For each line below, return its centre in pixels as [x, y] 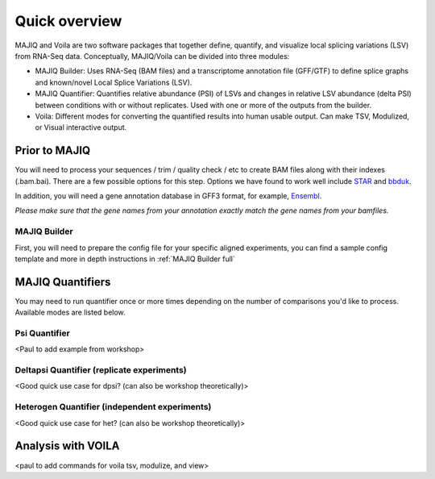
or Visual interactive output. [81, 127]
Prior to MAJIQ [53, 150]
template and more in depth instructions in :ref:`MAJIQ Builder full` [125, 259]
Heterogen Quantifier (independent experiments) [113, 407]
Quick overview [68, 21]
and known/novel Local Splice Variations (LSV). [114, 82]
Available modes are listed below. [70, 312]
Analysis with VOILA [67, 446]
